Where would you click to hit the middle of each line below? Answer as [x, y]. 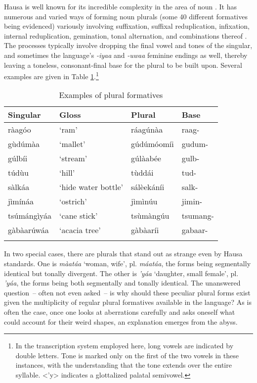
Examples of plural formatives [111, 95]
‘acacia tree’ [80, 230]
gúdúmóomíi [152, 144]
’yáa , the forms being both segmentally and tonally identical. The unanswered [122, 283]
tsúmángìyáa [30, 216]
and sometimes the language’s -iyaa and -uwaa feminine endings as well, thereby [126, 55]
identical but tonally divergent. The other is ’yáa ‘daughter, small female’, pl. [121, 273]
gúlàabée [146, 158]
